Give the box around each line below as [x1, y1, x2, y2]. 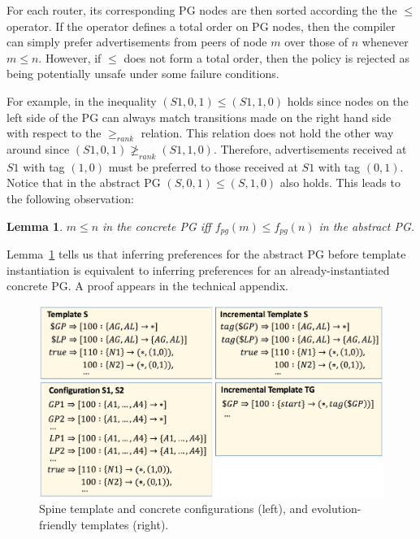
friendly [39, 515, 77, 532]
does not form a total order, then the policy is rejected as [123, 49, 409, 66]
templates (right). [80, 515, 169, 532]
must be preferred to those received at [108, 158, 298, 175]
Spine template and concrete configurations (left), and [39, 500, 309, 517]
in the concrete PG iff [102, 217, 211, 234]
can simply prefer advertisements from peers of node [6, 33, 267, 50]
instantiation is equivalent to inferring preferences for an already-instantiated [6, 261, 390, 278]
